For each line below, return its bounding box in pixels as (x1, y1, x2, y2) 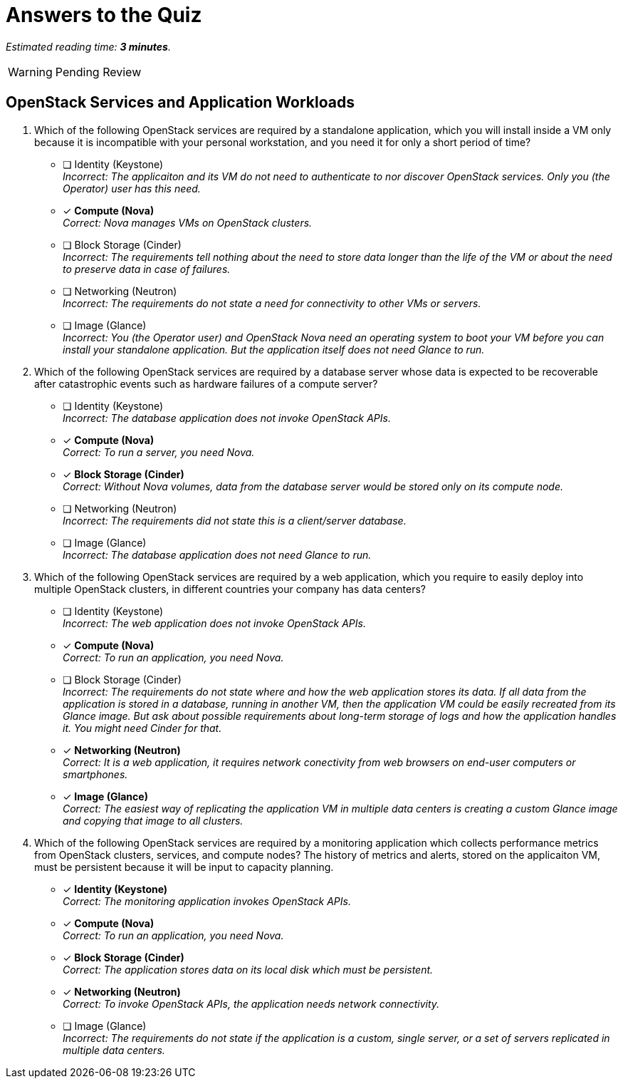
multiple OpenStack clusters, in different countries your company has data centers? (34, 582, 426, 595)
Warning (8, 64, 53, 79)
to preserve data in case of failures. (63, 262, 231, 275)
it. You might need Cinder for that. (63, 721, 222, 734)
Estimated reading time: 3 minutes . (6, 40, 171, 53)
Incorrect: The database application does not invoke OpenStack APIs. (63, 411, 391, 424)
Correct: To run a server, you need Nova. (63, 445, 255, 458)
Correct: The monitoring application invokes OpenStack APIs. (63, 894, 351, 907)
